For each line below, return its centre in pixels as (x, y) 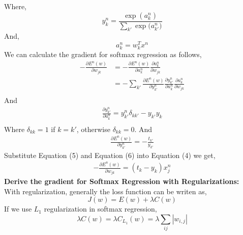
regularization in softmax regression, (100, 209)
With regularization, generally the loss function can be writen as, (105, 191)
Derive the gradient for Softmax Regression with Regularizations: (122, 181)
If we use (18, 209)
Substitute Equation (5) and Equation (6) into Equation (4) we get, (110, 155)
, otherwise (93, 129)
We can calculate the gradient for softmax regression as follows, (103, 54)
